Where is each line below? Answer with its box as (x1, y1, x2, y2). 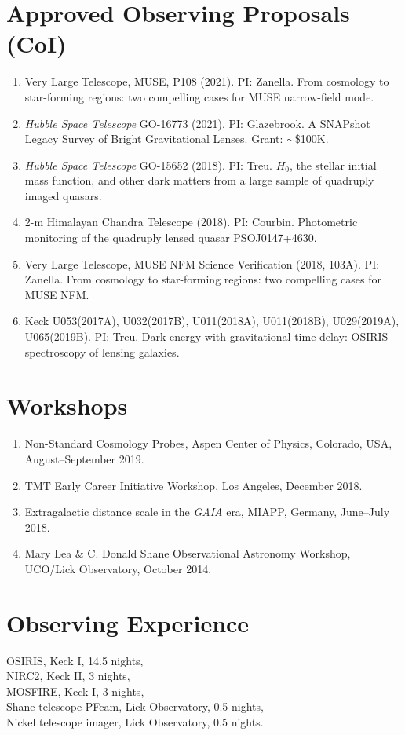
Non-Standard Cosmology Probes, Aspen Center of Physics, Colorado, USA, (24, 435, 392, 452)
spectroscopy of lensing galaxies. (24, 343, 180, 360)
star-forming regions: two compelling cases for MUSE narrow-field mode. (24, 88, 374, 104)
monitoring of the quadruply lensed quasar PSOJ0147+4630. (24, 229, 317, 246)
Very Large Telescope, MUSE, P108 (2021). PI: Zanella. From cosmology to (24, 73, 389, 90)
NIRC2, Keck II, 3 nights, (6, 667, 130, 684)
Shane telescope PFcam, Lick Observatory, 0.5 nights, (6, 698, 264, 715)
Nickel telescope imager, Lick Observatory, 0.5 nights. (6, 714, 264, 730)
